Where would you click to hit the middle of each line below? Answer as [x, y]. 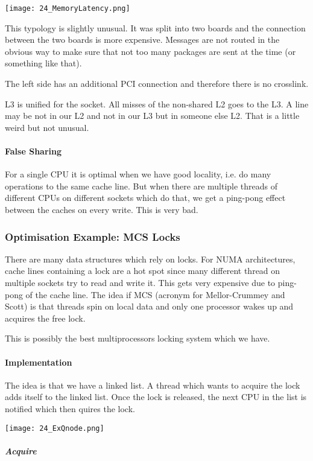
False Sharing [33, 151]
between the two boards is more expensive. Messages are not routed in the [142, 40]
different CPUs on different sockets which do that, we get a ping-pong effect [145, 198]
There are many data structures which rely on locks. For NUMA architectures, [150, 259]
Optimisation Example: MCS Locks [93, 236]
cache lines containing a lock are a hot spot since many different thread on [143, 271]
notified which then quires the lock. [70, 408]
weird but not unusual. [47, 127]
